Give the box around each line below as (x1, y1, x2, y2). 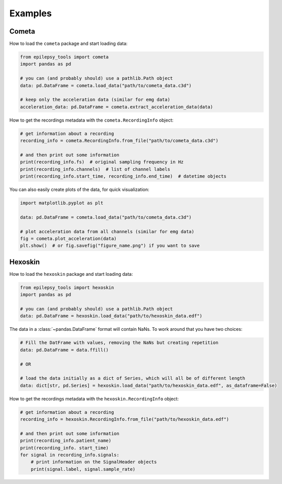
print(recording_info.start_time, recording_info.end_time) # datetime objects (20, 174, 227, 179)
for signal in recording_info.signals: (20, 452, 119, 458)
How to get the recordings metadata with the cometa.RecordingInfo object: (9, 117, 174, 123)
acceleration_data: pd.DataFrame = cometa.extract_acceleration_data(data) (20, 104, 213, 109)
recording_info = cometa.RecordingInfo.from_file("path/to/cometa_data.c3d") (20, 138, 218, 144)
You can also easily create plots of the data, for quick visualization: (9, 186, 149, 193)
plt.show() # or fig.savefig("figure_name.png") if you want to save (20, 243, 200, 249)
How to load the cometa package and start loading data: (9, 41, 128, 47)
